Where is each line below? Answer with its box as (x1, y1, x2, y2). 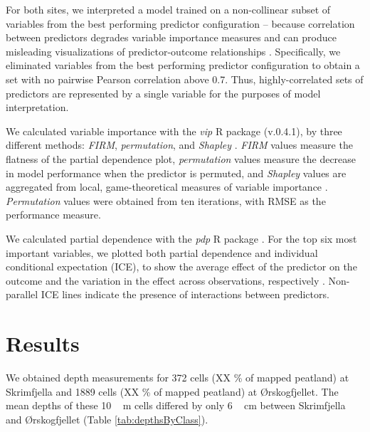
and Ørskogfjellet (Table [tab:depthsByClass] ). (6, 411, 208, 426)
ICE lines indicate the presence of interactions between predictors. (41, 287, 329, 302)
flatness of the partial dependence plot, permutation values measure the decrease (6, 151, 356, 166)
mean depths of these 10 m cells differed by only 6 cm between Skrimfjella (6, 398, 346, 413)
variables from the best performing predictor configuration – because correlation (6, 16, 355, 31)
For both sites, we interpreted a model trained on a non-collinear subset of (6, 2, 331, 16)
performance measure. (6, 207, 101, 222)
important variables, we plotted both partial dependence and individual (6, 245, 318, 260)
